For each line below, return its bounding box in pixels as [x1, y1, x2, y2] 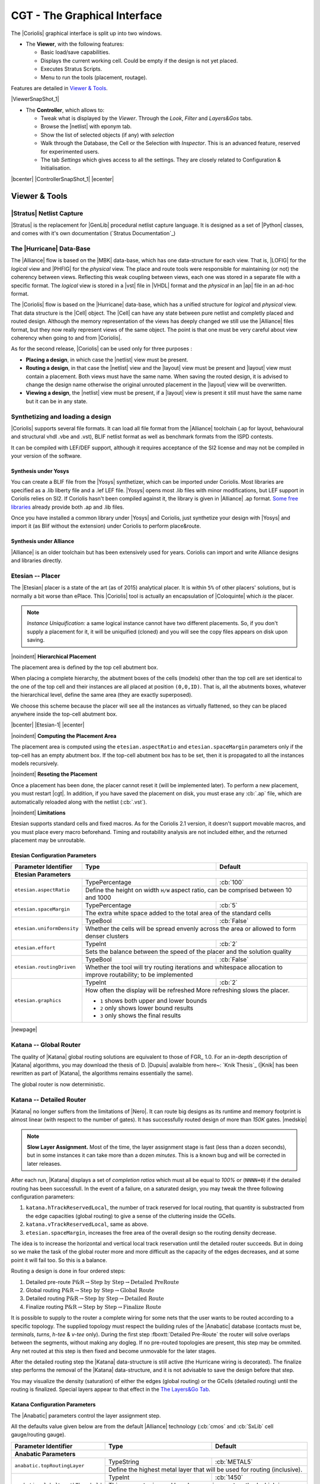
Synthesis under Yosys [11, 468, 69, 475]
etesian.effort [14, 944, 56, 951]
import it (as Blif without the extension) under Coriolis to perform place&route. [11, 522, 201, 529]
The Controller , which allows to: [25, 106, 105, 113]
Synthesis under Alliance [11, 538, 75, 545]
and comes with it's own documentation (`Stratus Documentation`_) [11, 230, 176, 237]
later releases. [27, 1160, 62, 1167]
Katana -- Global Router [11, 1041, 81, 1049]
